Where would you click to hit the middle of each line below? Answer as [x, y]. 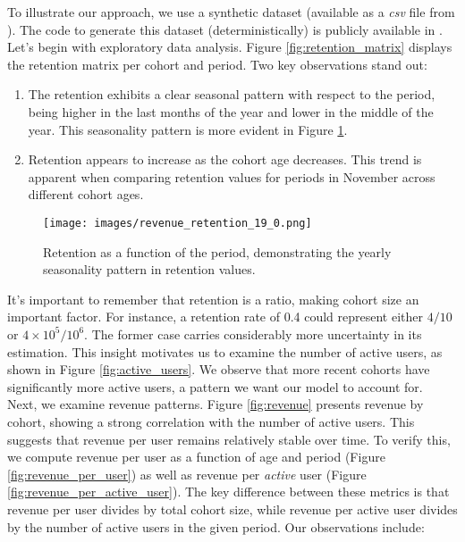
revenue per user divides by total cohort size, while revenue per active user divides [232, 509]
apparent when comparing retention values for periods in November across [232, 176]
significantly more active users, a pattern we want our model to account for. [215, 386]
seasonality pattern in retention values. [149, 269]
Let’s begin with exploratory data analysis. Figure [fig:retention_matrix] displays [230, 47]
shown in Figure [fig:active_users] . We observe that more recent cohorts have [219, 369]
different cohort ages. [86, 194]
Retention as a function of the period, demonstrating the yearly [217, 251]
